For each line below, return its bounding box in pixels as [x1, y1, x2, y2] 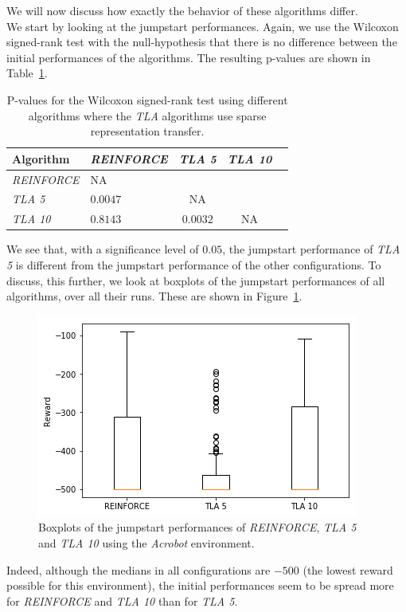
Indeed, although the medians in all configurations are [6, 561, 271, 578]
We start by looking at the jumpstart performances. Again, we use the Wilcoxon [6, 18, 399, 34]
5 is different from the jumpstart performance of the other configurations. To [6, 256, 381, 273]
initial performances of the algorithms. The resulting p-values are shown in [6, 49, 371, 65]
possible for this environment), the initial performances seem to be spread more [6, 577, 394, 594]
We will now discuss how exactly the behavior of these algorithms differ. [6, 2, 358, 18]
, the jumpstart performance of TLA [222, 241, 400, 257]
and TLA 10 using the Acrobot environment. [38, 534, 255, 551]
